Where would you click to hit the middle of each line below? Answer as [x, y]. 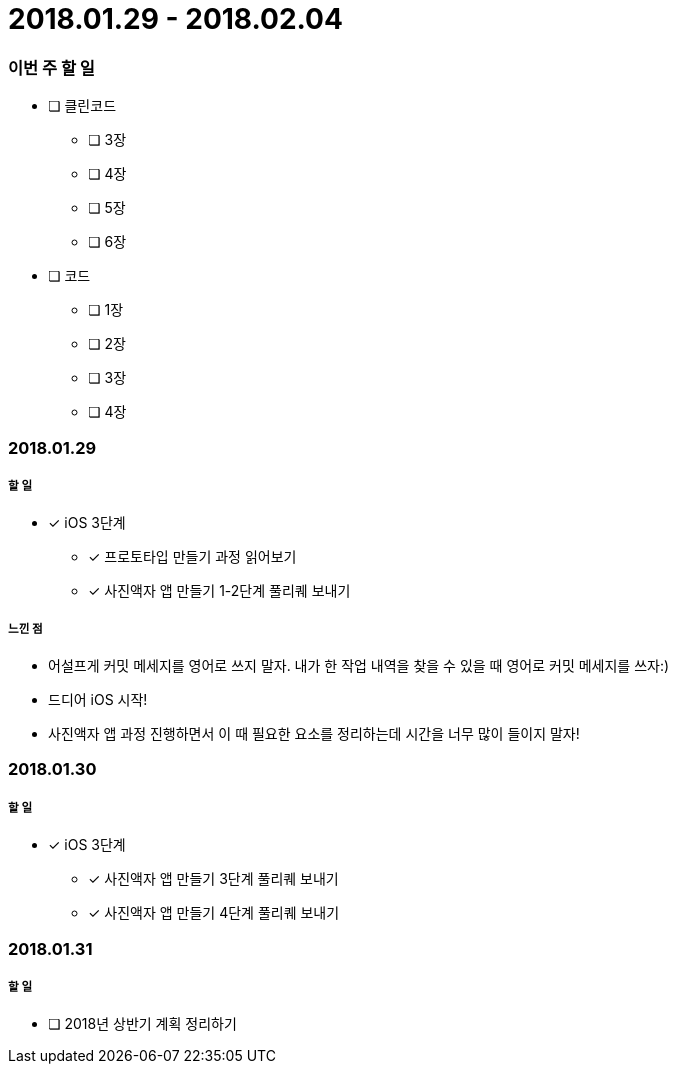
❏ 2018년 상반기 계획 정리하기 [142, 1024]
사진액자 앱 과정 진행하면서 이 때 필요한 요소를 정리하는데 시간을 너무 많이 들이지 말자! [314, 734]
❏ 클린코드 [82, 106]
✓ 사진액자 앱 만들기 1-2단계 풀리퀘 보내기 [219, 591]
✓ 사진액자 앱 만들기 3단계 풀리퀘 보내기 [213, 879]
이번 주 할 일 [51, 67]
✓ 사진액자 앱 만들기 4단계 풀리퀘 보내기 [214, 913]
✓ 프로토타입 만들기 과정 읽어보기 [192, 557]
